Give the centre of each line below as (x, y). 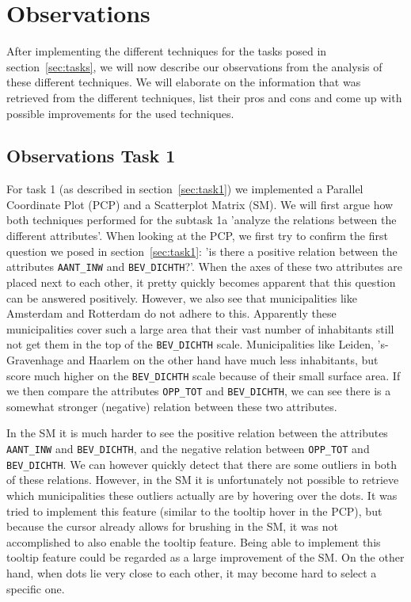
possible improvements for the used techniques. (120, 113)
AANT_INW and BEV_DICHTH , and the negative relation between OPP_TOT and (188, 449)
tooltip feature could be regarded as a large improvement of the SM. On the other (205, 557)
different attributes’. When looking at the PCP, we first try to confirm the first (197, 236)
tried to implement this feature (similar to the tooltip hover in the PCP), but (194, 511)
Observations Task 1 (91, 156)
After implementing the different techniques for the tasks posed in (167, 51)
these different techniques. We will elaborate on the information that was (184, 82)
